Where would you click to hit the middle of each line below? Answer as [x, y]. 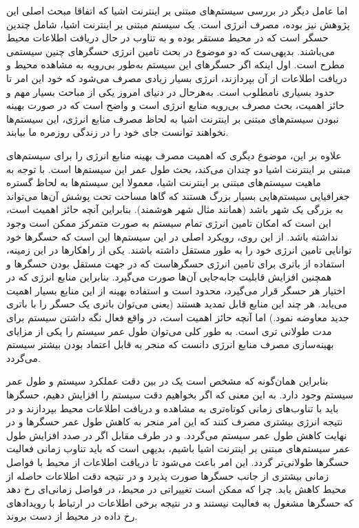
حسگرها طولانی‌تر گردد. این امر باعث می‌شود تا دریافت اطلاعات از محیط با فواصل [178, 462]
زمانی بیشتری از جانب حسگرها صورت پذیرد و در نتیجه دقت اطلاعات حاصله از [167, 475]
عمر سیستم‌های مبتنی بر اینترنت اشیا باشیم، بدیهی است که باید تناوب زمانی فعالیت [178, 448]
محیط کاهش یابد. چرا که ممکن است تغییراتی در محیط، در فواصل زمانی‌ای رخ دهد [176, 489]
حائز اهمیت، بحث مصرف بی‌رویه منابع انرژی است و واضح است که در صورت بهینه [175, 105]
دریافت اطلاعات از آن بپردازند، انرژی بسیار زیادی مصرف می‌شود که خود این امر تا [177, 78]
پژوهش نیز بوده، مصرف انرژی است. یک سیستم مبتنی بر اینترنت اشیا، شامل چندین [178, 24]
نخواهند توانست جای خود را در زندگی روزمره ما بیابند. [117, 132]
